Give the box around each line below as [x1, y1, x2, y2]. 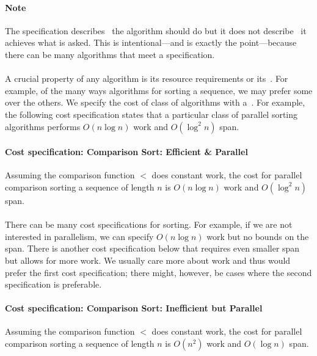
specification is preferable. [5, 278, 102, 291]
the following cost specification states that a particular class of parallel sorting [5, 107, 298, 120]
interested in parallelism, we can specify [5, 230, 154, 242]
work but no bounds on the [206, 230, 309, 242]
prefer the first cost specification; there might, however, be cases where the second [5, 266, 312, 278]
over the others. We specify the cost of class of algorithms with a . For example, [5, 96, 305, 109]
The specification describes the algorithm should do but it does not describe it [5, 24, 307, 37]
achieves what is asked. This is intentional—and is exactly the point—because [5, 36, 297, 49]
